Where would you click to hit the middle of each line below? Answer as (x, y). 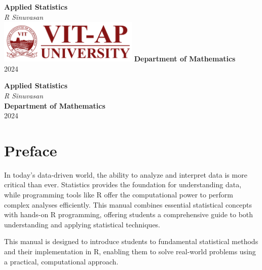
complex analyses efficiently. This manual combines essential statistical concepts (128, 204)
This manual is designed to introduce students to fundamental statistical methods (131, 241)
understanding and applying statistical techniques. (82, 224)
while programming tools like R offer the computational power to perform (119, 195)
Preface (31, 150)
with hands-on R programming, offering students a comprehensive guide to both (129, 214)
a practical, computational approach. (61, 261)
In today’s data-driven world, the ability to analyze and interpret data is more (126, 174)
